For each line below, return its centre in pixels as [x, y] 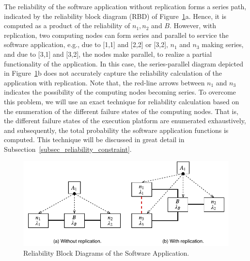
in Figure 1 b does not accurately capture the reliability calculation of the [113, 73]
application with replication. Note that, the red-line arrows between [104, 82]
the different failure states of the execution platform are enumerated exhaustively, [125, 121]
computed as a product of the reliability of [67, 25]
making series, [223, 44]
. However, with [193, 25]
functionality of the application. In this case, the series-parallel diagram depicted [124, 63]
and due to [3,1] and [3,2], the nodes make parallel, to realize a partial [108, 54]
